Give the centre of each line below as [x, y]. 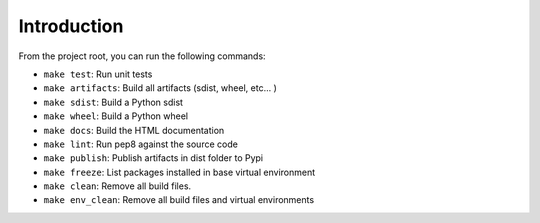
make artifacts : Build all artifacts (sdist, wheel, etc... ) [160, 88]
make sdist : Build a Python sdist [113, 102]
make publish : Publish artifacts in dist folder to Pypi [153, 158]
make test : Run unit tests [98, 74]
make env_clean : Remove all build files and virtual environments [179, 200]
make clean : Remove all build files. [117, 186]
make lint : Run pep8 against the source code [141, 144]
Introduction [71, 26]
